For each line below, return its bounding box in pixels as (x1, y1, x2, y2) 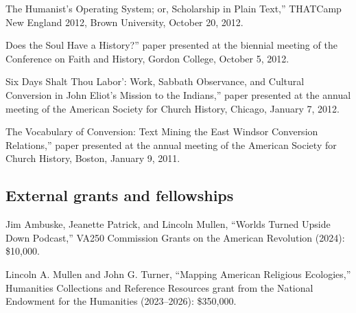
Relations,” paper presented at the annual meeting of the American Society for (5, 137, 337, 152)
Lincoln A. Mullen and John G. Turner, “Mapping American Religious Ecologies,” (5, 266, 351, 281)
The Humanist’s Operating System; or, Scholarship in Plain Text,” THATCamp (5, 1, 342, 15)
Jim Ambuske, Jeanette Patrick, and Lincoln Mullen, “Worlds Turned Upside (5, 217, 331, 231)
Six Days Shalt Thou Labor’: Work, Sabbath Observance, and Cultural (5, 74, 305, 89)
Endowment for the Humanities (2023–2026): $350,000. (5, 294, 237, 308)
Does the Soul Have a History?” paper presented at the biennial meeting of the (5, 38, 337, 52)
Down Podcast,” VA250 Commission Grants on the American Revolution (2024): (5, 230, 345, 244)
